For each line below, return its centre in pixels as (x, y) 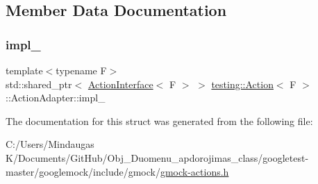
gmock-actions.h (194, 171)
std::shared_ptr (39, 84)
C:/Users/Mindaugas (50, 144)
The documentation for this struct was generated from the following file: (159, 120)
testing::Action (242, 84)
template (24, 70)
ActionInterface (120, 84)
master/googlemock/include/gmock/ (83, 171)
